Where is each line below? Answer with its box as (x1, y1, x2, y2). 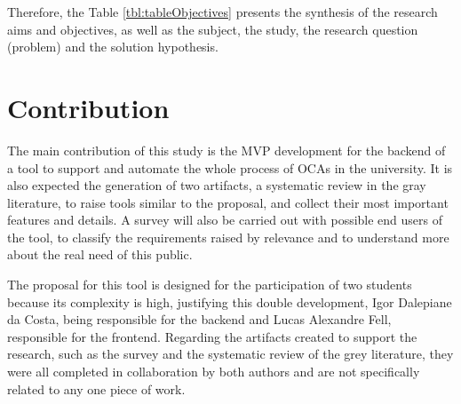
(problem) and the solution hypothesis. (7, 37, 219, 56)
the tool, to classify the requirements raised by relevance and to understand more (7, 227, 449, 246)
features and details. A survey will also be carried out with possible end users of (7, 210, 443, 229)
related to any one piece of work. (7, 379, 186, 398)
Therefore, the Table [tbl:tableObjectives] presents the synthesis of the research (7, 3, 438, 20)
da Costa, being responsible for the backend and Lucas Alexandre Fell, (7, 310, 392, 329)
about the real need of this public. (7, 245, 193, 264)
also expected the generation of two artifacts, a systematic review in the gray (7, 176, 426, 194)
